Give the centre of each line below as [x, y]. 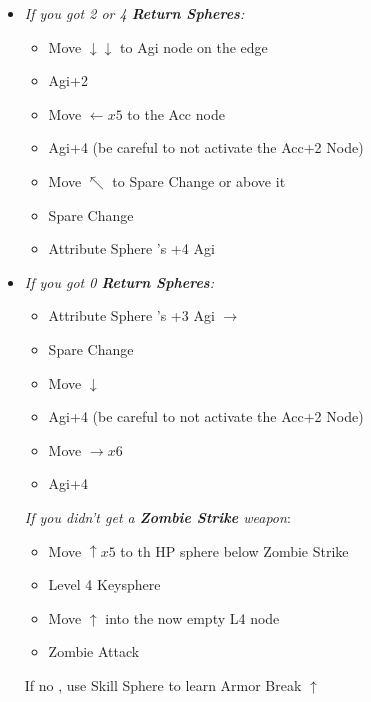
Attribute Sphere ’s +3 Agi [131, 315]
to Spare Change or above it [199, 180]
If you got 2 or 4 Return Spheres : [134, 13]
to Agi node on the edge [194, 46]
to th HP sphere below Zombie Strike [234, 550]
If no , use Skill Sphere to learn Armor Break [163, 684]
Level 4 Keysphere [104, 584]
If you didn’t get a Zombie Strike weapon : [157, 516]
